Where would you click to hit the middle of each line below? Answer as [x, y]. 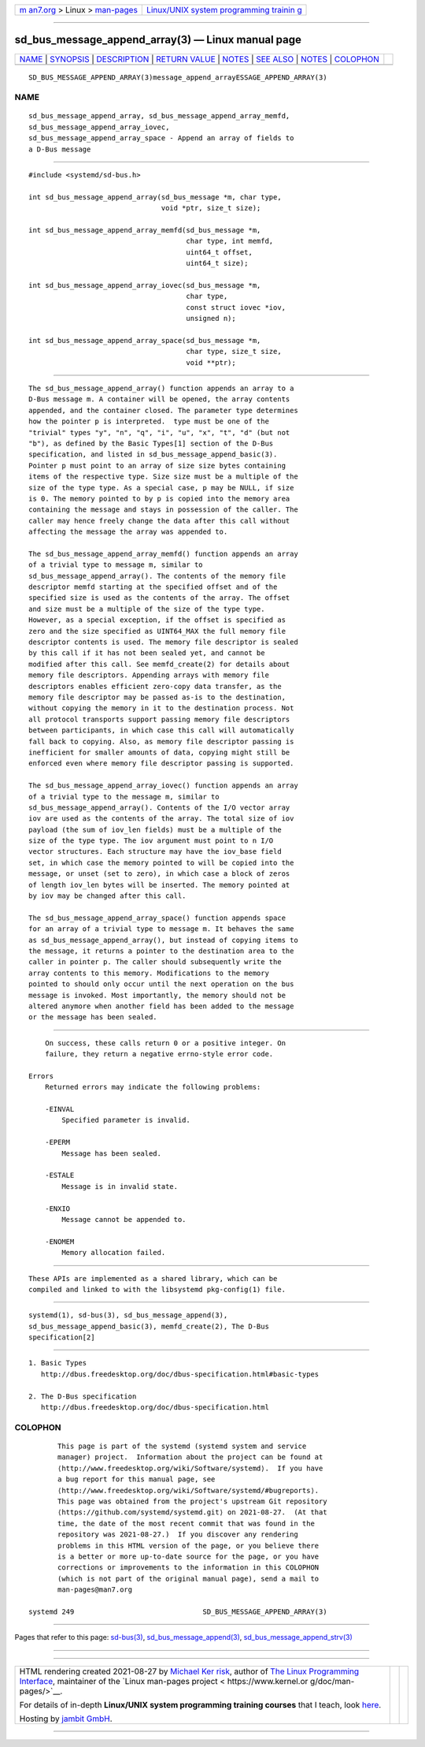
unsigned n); [211, 318]
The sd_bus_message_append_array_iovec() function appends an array [163, 786]
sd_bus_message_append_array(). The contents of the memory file [157, 576]
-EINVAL [59, 1109]
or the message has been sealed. [93, 1017]
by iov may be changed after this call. [107, 896]
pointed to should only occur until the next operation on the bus [161, 984]
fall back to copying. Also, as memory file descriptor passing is [161, 741]
